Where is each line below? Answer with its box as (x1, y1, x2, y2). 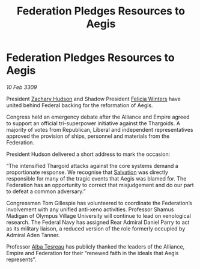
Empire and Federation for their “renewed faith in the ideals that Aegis (6, 249, 179, 256)
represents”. (6, 256, 37, 263)
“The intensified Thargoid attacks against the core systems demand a (6, 162, 178, 169)
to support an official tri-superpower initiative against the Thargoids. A (6, 119, 180, 127)
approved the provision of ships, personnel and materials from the (6, 132, 170, 140)
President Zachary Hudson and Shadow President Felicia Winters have (6, 95, 181, 102)
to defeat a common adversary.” (6, 188, 86, 195)
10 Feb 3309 (6, 83, 37, 91)
